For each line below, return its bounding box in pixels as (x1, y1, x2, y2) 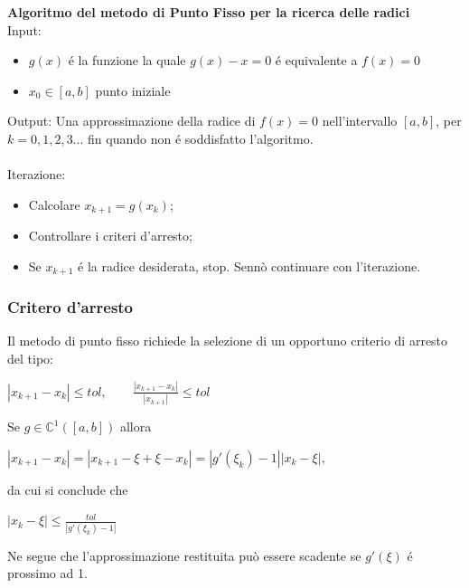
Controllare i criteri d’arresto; (28, 226, 192, 245)
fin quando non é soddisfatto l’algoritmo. (88, 128, 314, 147)
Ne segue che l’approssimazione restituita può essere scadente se (7, 545, 361, 564)
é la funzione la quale (68, 51, 186, 70)
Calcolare (28, 194, 80, 213)
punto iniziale (95, 81, 171, 100)
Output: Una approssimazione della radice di (7, 111, 256, 130)
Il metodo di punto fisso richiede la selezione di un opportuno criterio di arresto (7, 331, 448, 350)
